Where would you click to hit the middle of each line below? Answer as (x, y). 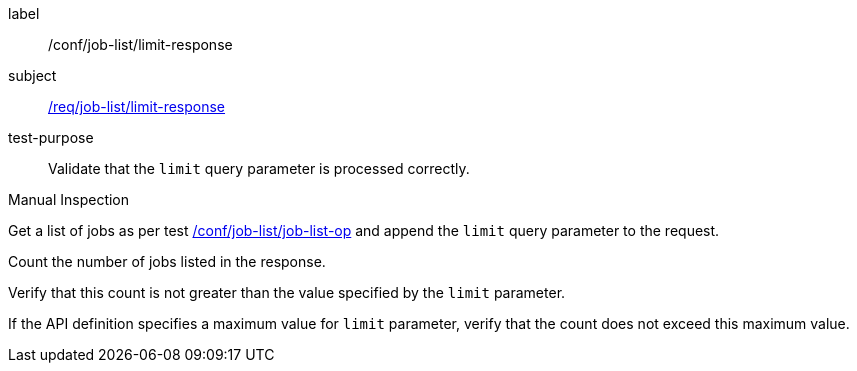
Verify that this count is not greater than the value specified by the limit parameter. (287, 292)
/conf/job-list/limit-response (140, 44)
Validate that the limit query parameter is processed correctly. (259, 168)
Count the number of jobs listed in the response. (167, 261)
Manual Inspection (69, 199)
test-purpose (51, 137)
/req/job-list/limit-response (137, 106)
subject (32, 75)
